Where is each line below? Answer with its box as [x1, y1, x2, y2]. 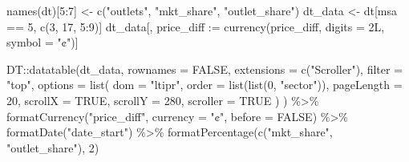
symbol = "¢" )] [6, 34, 79, 51]
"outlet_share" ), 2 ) [6, 139, 99, 156]
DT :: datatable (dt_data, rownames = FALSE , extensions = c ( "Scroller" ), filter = [6, 60, 403, 77]
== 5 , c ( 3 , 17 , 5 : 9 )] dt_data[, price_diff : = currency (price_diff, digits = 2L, [6, 18, 385, 34]
